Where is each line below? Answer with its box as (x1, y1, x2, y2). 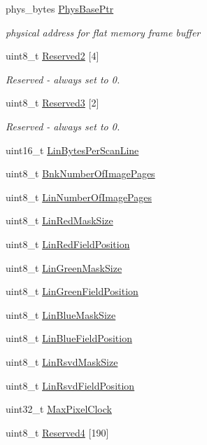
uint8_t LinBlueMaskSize (6, 307, 116, 322)
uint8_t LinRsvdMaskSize (6, 354, 118, 369)
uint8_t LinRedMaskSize (6, 213, 113, 228)
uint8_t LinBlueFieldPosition (6, 331, 132, 345)
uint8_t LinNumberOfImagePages (6, 189, 152, 204)
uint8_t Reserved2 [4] (6, 48, 99, 63)
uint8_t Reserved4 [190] (6, 425, 109, 439)
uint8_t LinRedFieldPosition (6, 236, 130, 251)
